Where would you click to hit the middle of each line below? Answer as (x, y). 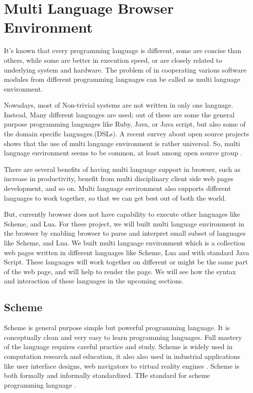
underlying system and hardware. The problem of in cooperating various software (125, 69)
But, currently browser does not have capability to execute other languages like (122, 214)
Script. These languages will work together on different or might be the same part (126, 262)
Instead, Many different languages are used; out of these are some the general (119, 114)
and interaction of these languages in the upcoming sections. (94, 281)
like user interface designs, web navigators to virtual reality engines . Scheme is (122, 365)
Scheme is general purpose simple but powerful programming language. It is (117, 327)
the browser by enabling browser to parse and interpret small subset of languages (125, 233)
